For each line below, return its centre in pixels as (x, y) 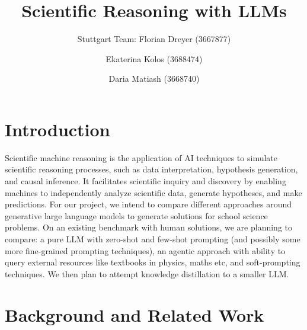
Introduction (57, 129)
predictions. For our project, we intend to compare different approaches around (148, 204)
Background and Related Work (135, 314)
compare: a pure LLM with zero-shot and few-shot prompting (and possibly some (153, 239)
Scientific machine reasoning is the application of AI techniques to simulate (141, 157)
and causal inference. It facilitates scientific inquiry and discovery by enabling (145, 181)
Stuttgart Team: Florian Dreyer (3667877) (154, 39)
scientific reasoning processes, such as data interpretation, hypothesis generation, (151, 169)
